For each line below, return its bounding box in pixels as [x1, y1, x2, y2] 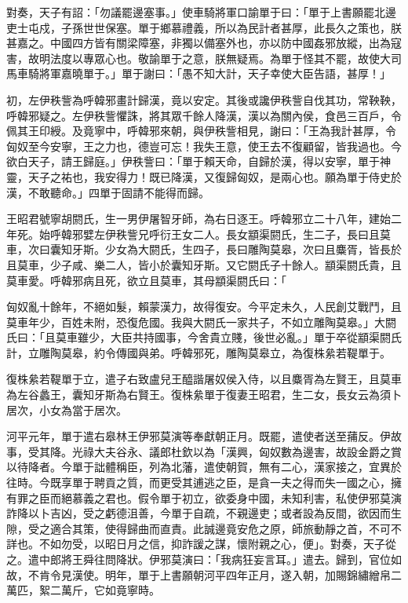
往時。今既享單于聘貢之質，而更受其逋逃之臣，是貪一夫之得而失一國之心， [6, 474, 391, 491]
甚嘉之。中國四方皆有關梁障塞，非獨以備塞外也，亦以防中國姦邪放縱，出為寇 [6, 35, 402, 51]
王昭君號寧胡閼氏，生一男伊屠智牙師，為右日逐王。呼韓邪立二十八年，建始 [6, 210, 391, 227]
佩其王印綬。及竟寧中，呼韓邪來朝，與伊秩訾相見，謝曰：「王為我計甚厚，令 [6, 122, 396, 139]
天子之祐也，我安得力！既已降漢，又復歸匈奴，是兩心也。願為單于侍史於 [27, 168, 402, 185]
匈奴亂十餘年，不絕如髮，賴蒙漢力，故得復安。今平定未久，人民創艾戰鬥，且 [6, 298, 402, 315]
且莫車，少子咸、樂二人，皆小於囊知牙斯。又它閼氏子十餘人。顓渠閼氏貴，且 [6, 256, 402, 272]
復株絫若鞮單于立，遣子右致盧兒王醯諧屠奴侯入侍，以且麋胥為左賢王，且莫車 [6, 371, 402, 387]
